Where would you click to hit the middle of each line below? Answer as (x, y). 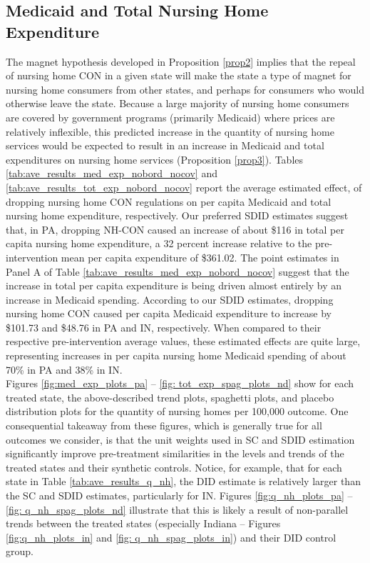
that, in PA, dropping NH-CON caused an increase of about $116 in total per (175, 229)
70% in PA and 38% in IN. (64, 369)
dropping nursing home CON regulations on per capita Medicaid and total (169, 201)
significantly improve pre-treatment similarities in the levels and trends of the (175, 453)
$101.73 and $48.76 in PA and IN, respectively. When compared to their (164, 327)
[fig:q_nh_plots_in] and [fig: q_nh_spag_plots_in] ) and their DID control (171, 537)
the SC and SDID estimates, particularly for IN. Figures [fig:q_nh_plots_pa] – (179, 495)
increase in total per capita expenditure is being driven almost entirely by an (174, 285)
